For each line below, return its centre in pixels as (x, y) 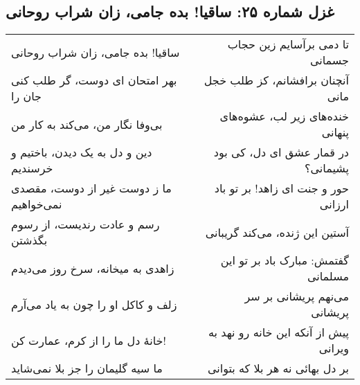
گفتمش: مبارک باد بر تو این (285, 260)
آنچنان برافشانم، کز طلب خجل (276, 80)
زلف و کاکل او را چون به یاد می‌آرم (94, 304)
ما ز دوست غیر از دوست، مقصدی (91, 188)
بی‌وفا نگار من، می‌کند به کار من (87, 124)
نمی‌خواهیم (37, 204)
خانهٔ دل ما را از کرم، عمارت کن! (89, 340)
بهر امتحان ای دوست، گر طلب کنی (94, 80)
